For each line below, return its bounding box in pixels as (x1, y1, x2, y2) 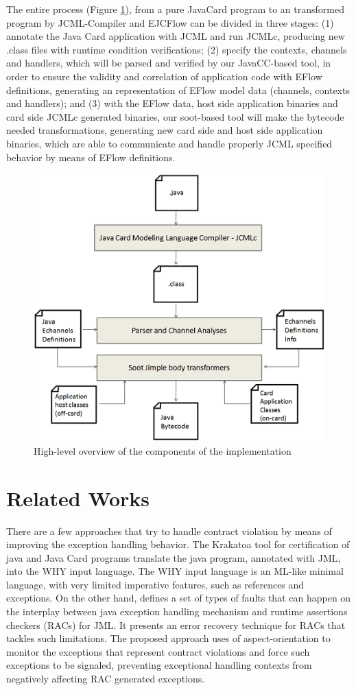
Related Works (6, 484, 150, 512)
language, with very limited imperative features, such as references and (6, 577, 305, 591)
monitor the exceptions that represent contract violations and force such (6, 644, 310, 658)
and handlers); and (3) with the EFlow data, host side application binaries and (6, 96, 338, 110)
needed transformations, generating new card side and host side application (6, 123, 323, 137)
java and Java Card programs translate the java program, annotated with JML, (6, 550, 341, 564)
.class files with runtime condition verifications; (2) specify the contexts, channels (6, 42, 347, 56)
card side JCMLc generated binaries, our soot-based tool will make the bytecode (6, 109, 344, 123)
